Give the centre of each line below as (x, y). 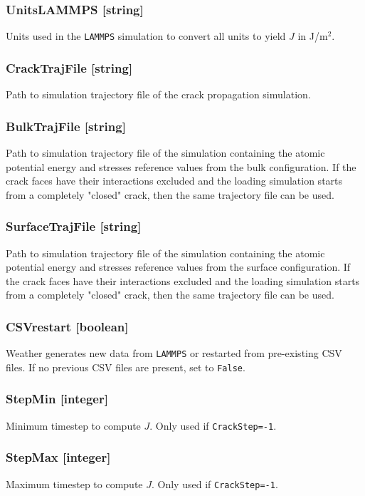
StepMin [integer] (57, 399)
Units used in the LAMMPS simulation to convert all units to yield (146, 36)
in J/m (313, 36)
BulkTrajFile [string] (66, 126)
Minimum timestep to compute (73, 425)
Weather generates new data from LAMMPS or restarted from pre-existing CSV (174, 353)
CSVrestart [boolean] (67, 326)
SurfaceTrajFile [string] (74, 226)
